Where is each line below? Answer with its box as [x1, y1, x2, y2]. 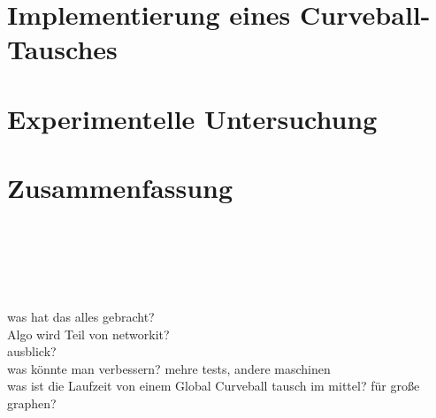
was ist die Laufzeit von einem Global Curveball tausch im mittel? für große [7, 376, 420, 395]
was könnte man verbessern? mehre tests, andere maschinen [7, 359, 331, 377]
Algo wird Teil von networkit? [7, 324, 170, 343]
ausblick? [7, 342, 57, 361]
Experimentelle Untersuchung [7, 100, 378, 136]
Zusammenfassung [7, 170, 233, 206]
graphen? [7, 394, 57, 412]
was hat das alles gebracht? [7, 308, 155, 326]
